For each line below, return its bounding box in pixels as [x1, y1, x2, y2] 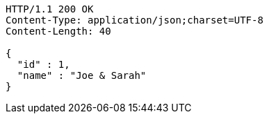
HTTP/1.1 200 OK [6, 3, 94, 15]
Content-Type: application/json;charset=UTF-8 [6, 15, 263, 26]
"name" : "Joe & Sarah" [17, 70, 147, 81]
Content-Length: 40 [6, 26, 111, 37]
